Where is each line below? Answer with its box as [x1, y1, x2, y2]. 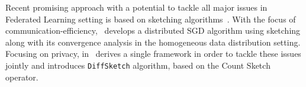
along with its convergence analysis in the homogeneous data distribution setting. [5, 36, 301, 48]
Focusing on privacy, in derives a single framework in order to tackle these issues [5, 47, 301, 60]
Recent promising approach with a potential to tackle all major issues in [5, 1, 268, 13]
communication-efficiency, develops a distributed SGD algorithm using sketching [5, 24, 301, 37]
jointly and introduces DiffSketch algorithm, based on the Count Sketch [5, 59, 270, 71]
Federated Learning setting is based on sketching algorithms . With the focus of [5, 12, 296, 25]
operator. [5, 70, 38, 83]
